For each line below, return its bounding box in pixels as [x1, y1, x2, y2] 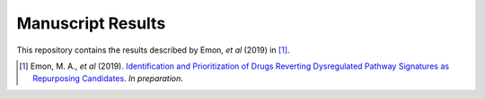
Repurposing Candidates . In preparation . [32, 73, 184, 84]
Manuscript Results [16, 13, 166, 33]
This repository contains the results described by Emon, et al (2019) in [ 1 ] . [16, 45, 291, 55]
